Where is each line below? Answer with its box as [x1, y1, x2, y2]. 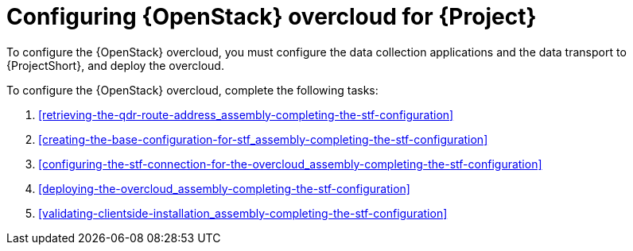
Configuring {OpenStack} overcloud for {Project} [6, 3, 537, 30]
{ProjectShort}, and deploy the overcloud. [6, 58, 224, 72]
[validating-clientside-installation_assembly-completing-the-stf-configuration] [38, 206, 448, 220]
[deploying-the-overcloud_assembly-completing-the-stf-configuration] [38, 181, 410, 195]
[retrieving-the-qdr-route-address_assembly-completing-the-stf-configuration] [38, 107, 454, 122]
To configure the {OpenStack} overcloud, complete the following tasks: [6, 83, 379, 97]
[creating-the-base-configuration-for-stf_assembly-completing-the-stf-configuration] [38, 132, 488, 146]
